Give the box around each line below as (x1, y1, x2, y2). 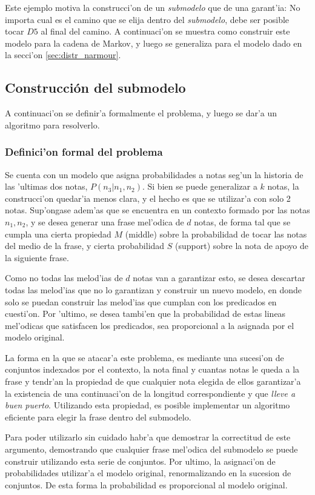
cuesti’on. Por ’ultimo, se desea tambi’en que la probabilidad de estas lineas (5, 307, 286, 320)
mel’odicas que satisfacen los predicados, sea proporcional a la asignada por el (5, 319, 294, 331)
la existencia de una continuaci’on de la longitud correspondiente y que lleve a (5, 387, 296, 399)
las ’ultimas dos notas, (5, 180, 88, 193)
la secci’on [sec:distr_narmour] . (5, 48, 121, 61)
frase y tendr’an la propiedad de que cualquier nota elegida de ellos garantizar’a (5, 375, 301, 388)
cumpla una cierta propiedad (5, 227, 111, 240)
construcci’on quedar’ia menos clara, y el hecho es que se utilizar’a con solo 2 (5, 191, 291, 204)
